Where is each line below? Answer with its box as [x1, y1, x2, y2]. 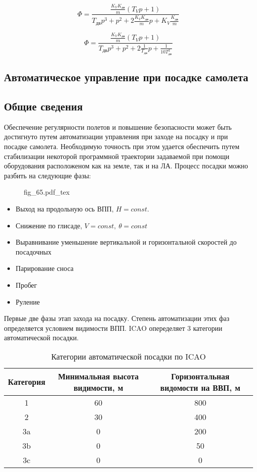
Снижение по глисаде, [15, 220, 83, 230]
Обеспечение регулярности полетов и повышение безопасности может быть [4, 121, 232, 132]
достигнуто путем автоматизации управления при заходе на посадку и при [4, 131, 228, 142]
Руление [15, 296, 40, 307]
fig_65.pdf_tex [24, 187, 70, 197]
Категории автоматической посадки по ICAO [51, 350, 206, 362]
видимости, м [73, 381, 124, 393]
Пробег [15, 279, 37, 290]
